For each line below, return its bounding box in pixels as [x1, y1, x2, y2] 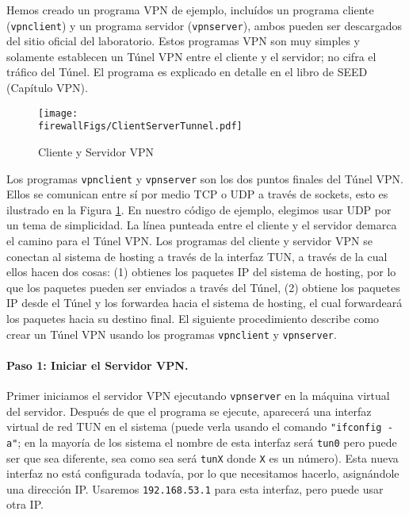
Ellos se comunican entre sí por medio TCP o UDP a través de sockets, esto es [6, 186, 388, 202]
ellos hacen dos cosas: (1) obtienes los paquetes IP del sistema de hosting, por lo [6, 263, 396, 280]
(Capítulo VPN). [6, 79, 88, 96]
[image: [38, 107, 78, 119]
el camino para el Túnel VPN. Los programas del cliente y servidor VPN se [6, 232, 373, 248]
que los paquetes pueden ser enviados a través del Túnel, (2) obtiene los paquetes [6, 279, 400, 295]
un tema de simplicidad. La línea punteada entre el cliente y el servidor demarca [6, 217, 397, 233]
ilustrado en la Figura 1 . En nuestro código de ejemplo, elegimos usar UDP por [6, 201, 392, 217]
